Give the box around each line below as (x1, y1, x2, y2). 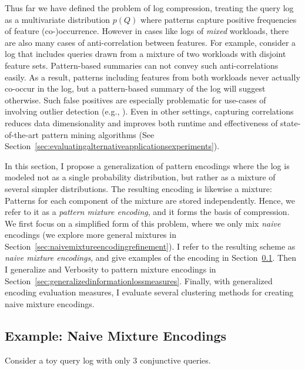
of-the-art (5, 128, 39, 140)
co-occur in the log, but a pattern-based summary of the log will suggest (5, 82, 266, 95)
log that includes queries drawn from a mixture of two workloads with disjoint (5, 48, 286, 60)
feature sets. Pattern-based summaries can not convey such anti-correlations (5, 59, 279, 71)
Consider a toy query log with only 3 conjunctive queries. (5, 354, 211, 366)
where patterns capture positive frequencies (140, 13, 297, 25)
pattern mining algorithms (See (41, 128, 155, 140)
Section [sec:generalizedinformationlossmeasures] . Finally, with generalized (5, 274, 273, 287)
